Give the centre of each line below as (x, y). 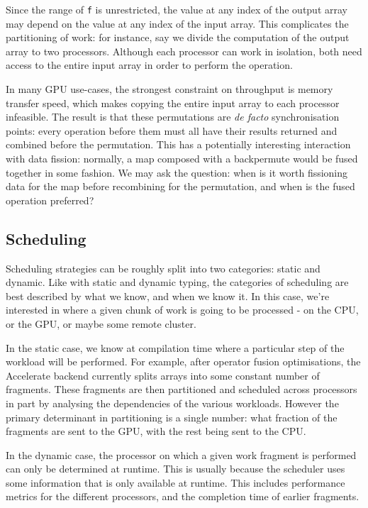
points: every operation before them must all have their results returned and (172, 130)
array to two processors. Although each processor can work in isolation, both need (184, 51)
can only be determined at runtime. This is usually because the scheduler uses (175, 469)
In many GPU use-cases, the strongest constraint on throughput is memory (169, 89)
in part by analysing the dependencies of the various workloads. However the (172, 403)
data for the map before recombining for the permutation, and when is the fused (180, 186)
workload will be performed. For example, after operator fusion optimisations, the (183, 361)
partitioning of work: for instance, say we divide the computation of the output (178, 37)
